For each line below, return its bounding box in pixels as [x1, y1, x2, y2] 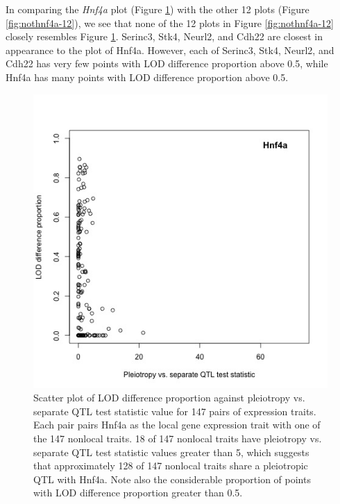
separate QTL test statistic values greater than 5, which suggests [33, 444, 309, 459]
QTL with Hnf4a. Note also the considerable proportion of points [33, 471, 311, 486]
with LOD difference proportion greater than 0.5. [33, 485, 243, 500]
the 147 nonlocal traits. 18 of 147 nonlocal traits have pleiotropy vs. [33, 431, 322, 445]
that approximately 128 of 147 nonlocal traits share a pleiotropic [33, 458, 308, 473]
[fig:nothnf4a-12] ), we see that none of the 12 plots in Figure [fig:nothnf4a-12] [6, 15, 334, 30]
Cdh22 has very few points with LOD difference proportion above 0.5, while [6, 56, 328, 71]
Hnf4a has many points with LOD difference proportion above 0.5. [6, 69, 289, 84]
